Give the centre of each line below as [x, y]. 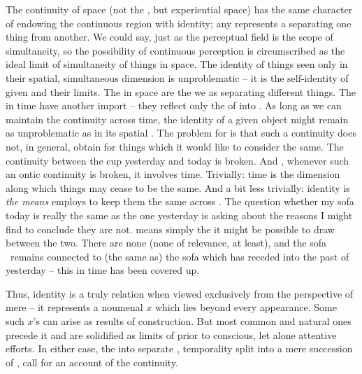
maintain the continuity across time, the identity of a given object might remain [177, 119]
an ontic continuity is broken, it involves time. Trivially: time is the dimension [173, 174]
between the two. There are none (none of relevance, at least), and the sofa [166, 243]
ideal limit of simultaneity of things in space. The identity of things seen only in [177, 64]
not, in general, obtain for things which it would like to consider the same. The [175, 146]
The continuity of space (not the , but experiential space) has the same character [179, 9]
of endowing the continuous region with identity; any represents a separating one [179, 23]
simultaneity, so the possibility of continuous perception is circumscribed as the [175, 50]
